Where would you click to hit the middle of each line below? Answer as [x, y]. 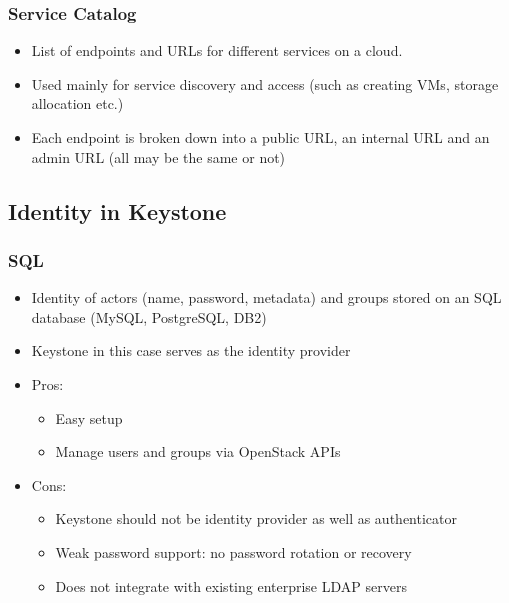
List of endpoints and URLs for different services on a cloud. [217, 50]
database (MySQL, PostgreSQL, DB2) [149, 316]
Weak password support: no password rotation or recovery [233, 551]
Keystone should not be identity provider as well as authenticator [256, 518]
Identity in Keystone [117, 210]
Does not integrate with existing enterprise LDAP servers [231, 585]
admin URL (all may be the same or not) [158, 156]
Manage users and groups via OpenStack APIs [198, 451]
